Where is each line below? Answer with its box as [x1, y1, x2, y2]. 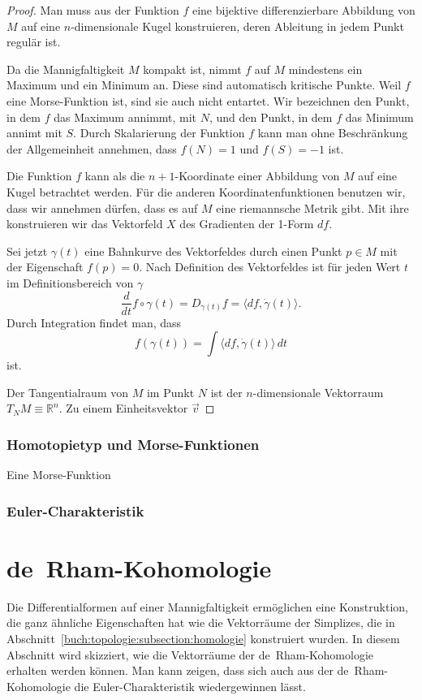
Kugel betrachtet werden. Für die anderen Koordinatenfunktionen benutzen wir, [6, 183, 406, 200]
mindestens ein [288, 60, 363, 77]
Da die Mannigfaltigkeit [6, 60, 125, 77]
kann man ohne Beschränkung [257, 124, 408, 141]
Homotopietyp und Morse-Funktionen [6, 434, 260, 454]
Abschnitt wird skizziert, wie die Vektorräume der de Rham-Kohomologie [6, 646, 374, 663]
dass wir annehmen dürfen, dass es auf [6, 199, 198, 216]
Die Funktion [6, 167, 72, 184]
